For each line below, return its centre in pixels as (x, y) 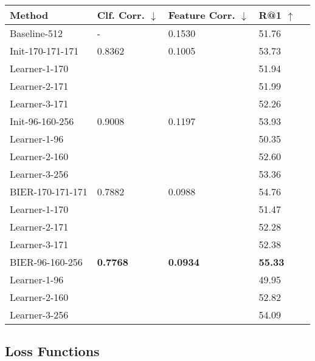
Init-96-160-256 (42, 121)
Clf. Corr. (121, 15)
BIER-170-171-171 (49, 191)
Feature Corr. (202, 15)
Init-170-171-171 (44, 51)
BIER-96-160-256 (46, 262)
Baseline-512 (36, 33)
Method (29, 15)
